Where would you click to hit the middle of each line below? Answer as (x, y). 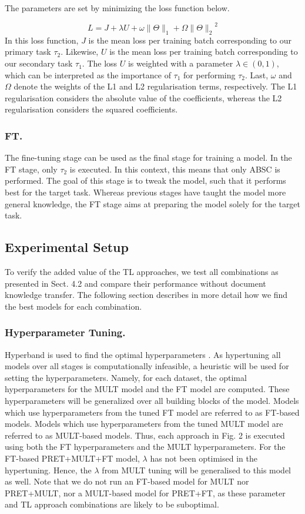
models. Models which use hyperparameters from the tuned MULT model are (144, 424)
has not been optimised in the (204, 458)
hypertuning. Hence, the (48, 470)
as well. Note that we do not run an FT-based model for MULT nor (127, 481)
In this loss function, (42, 40)
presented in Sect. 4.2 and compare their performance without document (135, 283)
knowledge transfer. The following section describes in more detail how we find (146, 295)
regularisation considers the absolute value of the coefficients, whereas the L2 (143, 97)
